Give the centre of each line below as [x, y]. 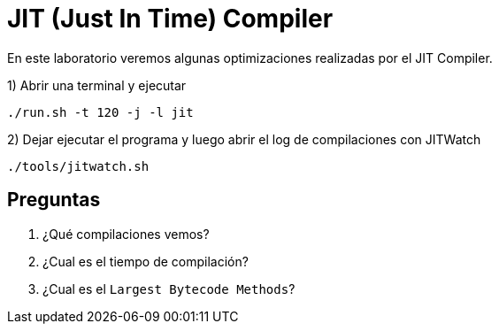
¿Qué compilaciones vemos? [126, 234]
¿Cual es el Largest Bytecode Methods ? [169, 289]
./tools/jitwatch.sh [78, 166]
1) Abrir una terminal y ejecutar [97, 85]
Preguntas [54, 200]
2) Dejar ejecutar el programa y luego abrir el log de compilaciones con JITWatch [244, 139]
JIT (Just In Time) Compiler [170, 19]
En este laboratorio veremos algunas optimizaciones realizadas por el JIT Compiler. [250, 58]
